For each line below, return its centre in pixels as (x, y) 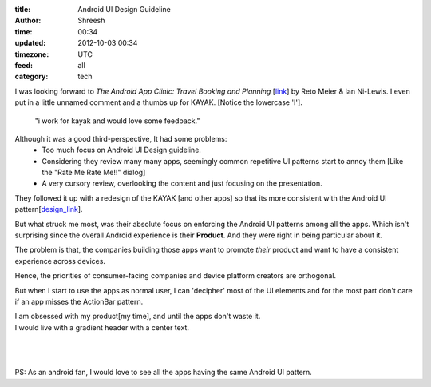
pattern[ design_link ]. (49, 209)
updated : (30, 43)
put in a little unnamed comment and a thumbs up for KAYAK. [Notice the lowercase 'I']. (158, 102)
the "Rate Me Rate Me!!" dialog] (94, 173)
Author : (28, 21)
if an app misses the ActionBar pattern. (79, 301)
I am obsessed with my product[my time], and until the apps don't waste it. (138, 317)
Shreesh (91, 21)
